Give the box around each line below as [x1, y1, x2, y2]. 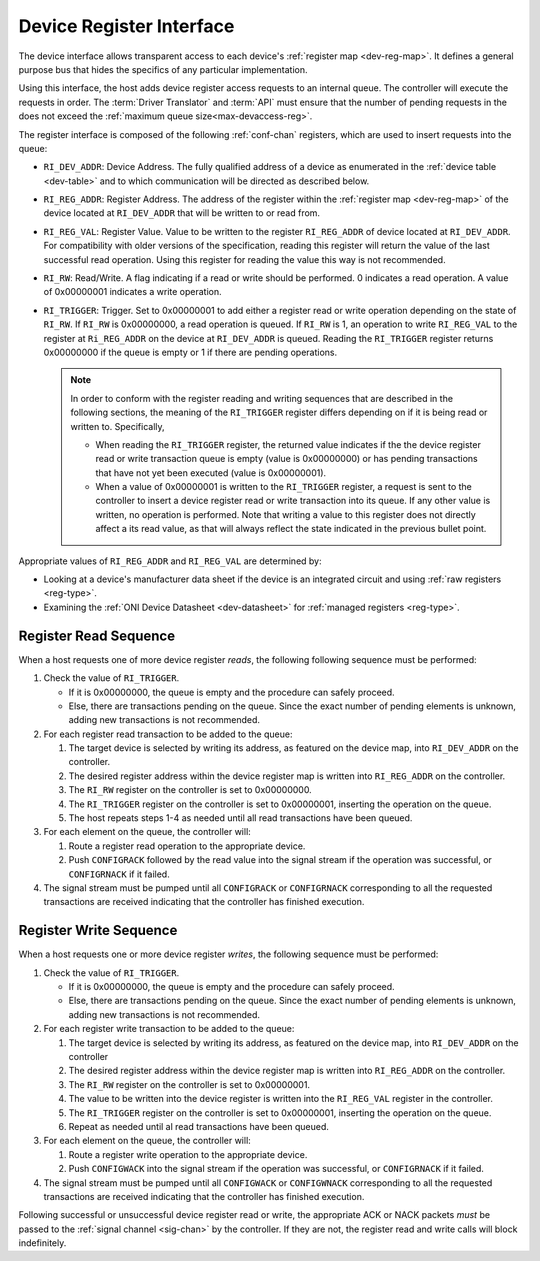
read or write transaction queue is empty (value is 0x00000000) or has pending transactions [95, 453, 479, 465]
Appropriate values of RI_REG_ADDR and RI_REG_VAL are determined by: [18, 555, 322, 567]
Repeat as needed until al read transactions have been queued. [68, 1120, 329, 1132]
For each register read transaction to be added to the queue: [43, 728, 293, 740]
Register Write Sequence [18, 922, 178, 939]
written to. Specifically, [70, 420, 165, 432]
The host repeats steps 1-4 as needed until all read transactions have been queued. [68, 812, 413, 824]
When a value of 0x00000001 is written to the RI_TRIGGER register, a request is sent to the [95, 481, 472, 493]
